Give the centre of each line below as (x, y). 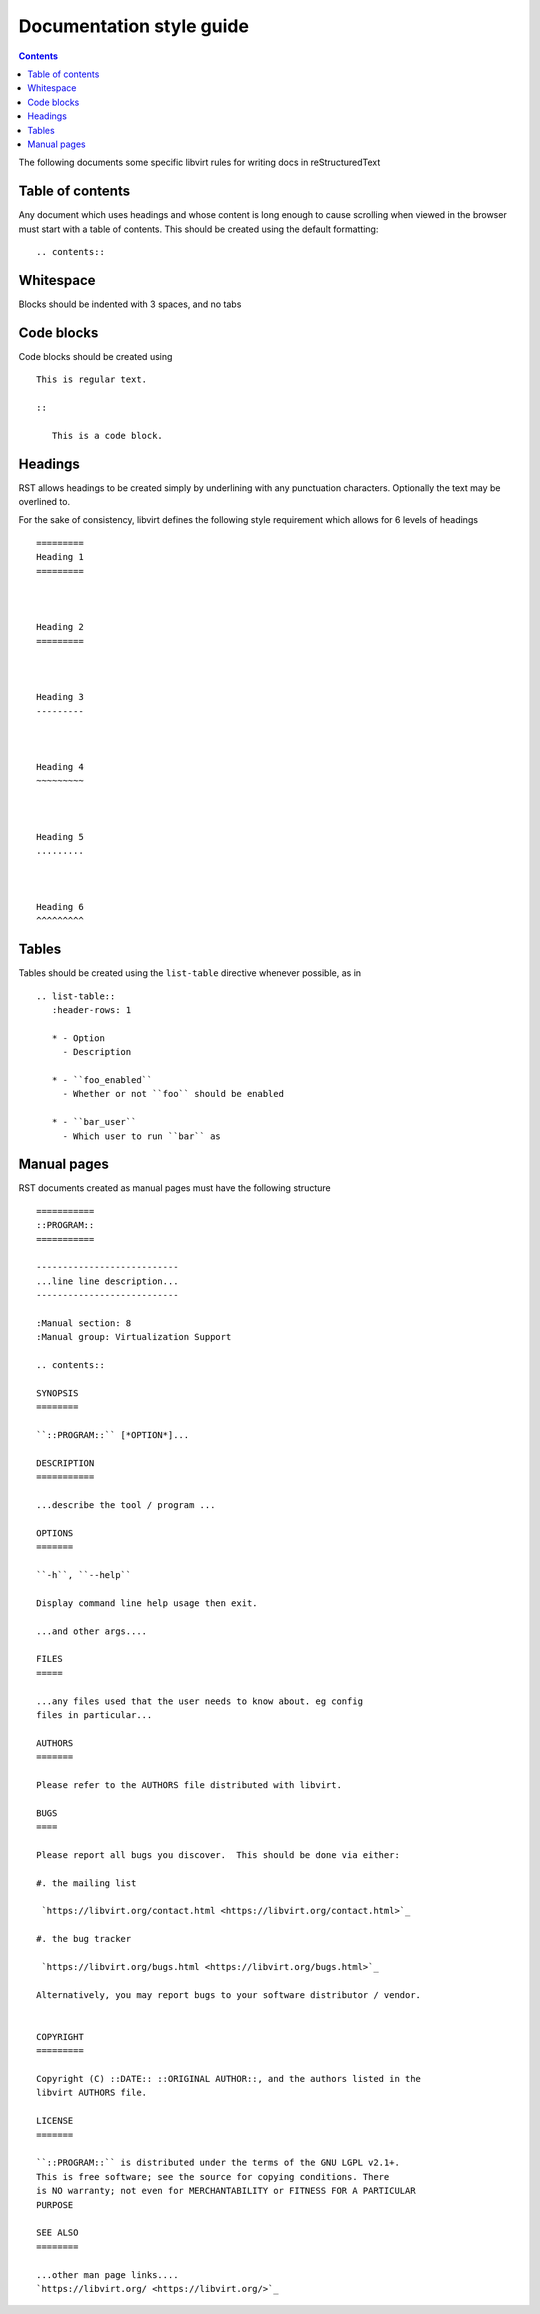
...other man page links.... (107, 2274)
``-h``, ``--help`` (84, 1575)
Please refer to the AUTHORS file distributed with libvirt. (189, 1784)
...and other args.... (92, 1631)
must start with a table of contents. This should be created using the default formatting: (198, 229)
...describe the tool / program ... (126, 1505)
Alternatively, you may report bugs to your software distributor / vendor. (229, 1994)
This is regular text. (92, 379)
